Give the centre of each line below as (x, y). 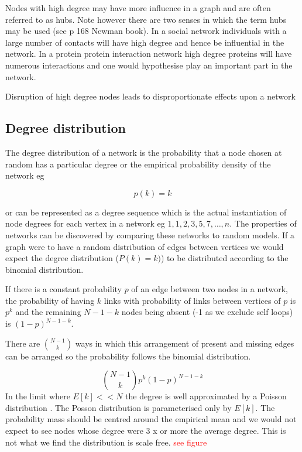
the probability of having (50, 300)
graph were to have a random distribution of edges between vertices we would (145, 246)
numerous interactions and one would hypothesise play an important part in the (149, 65)
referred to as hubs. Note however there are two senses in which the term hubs (146, 19)
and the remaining (48, 312)
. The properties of (263, 223)
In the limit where (38, 396)
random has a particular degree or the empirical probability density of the (138, 164)
